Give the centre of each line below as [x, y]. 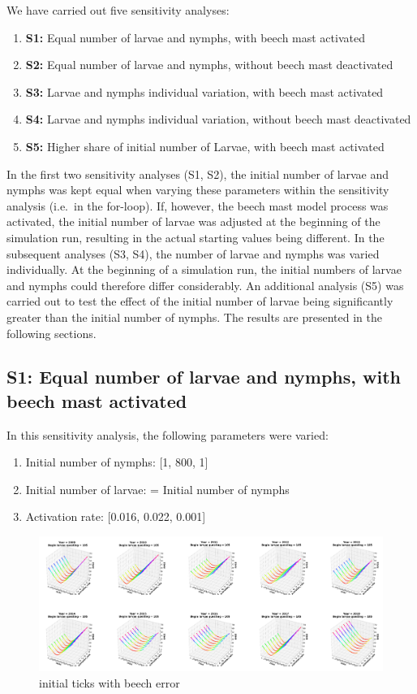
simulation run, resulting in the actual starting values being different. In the [196, 237]
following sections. [52, 333]
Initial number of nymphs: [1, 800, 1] [117, 462]
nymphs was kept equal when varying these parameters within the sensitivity [198, 190]
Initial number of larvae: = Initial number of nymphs [157, 489]
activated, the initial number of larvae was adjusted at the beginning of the [193, 221]
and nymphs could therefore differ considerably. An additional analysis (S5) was [205, 285]
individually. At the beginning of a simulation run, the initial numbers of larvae [204, 269]
